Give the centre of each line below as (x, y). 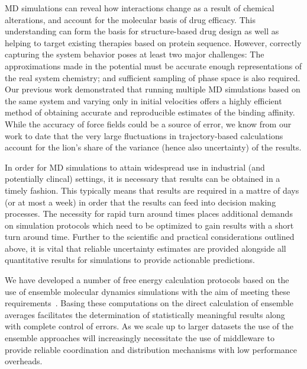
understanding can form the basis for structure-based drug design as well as (142, 31)
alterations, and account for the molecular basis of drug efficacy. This (130, 19)
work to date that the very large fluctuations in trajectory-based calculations (144, 135)
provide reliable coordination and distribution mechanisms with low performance (151, 349)
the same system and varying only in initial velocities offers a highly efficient (143, 100)
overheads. (24, 361)
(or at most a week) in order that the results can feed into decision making (140, 202)
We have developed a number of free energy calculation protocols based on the (147, 280)
